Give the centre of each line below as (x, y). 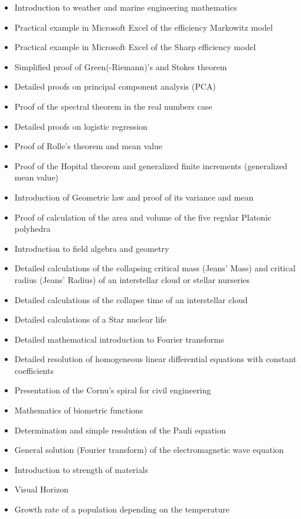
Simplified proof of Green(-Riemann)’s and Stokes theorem (121, 66)
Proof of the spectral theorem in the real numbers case (113, 106)
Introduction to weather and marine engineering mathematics (126, 7)
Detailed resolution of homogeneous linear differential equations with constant (156, 359)
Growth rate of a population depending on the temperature (122, 509)
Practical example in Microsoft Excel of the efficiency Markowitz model (144, 27)
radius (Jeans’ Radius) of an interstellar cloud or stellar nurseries (132, 279)
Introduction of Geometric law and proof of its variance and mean (134, 197)
